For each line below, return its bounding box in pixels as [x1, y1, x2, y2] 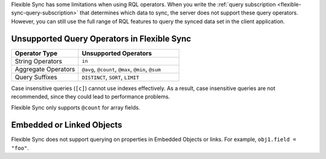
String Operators [14, 57, 63, 65]
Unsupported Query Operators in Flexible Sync [11, 33, 191, 44]
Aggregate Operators [14, 65, 75, 73]
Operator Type [14, 49, 58, 57]
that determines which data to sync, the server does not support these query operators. [79, 9, 298, 16]
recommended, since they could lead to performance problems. [11, 93, 170, 100]
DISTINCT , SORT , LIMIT [81, 73, 139, 81]
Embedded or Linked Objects [11, 120, 123, 130]
